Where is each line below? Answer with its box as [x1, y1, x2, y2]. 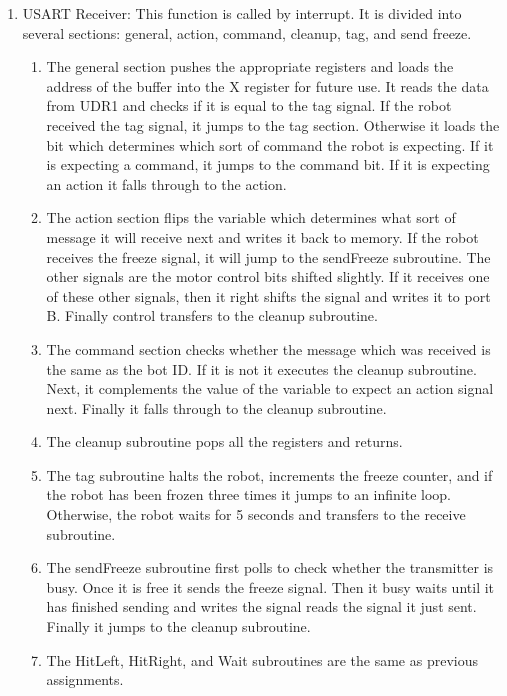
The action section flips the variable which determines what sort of [46, 207, 456, 228]
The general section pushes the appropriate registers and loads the [46, 56, 454, 77]
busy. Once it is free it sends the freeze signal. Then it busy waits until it [46, 576, 495, 597]
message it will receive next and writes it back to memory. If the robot [46, 226, 479, 247]
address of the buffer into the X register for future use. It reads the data [46, 75, 489, 96]
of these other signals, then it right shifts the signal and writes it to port [46, 285, 491, 306]
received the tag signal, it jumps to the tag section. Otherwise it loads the [46, 114, 500, 135]
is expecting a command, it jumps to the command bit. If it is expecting [46, 154, 490, 175]
